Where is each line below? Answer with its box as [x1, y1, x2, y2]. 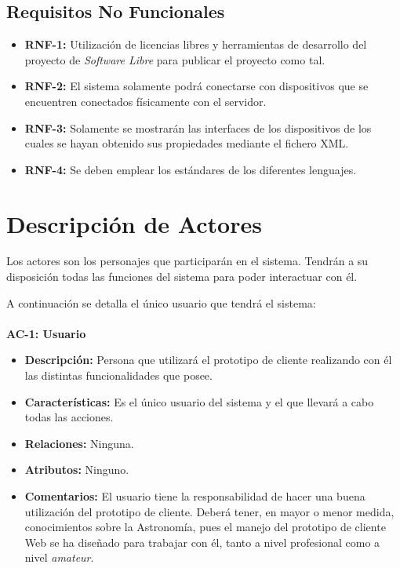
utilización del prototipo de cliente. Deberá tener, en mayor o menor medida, [24, 503, 395, 519]
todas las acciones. [24, 409, 114, 425]
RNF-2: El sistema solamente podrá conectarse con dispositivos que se [24, 78, 369, 94]
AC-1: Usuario [6, 325, 86, 341]
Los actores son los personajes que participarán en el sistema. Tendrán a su [6, 253, 369, 269]
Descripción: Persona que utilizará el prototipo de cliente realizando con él [24, 351, 392, 368]
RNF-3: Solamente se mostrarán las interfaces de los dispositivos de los [24, 119, 372, 136]
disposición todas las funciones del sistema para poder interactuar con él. [6, 268, 358, 285]
